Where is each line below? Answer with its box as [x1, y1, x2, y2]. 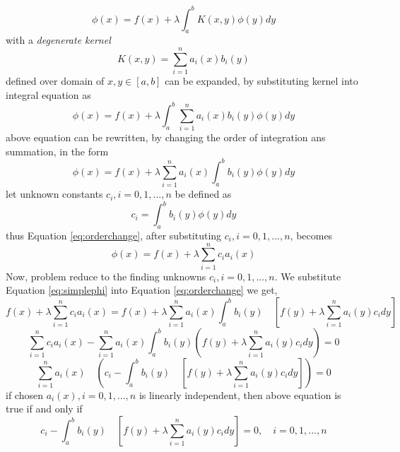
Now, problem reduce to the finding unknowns [6, 268, 206, 283]
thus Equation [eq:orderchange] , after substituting [6, 227, 222, 242]
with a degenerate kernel [6, 32, 111, 47]
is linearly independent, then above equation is [139, 387, 341, 402]
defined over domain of [6, 73, 105, 88]
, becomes [290, 227, 333, 242]
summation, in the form [6, 143, 109, 158]
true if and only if [6, 401, 83, 416]
